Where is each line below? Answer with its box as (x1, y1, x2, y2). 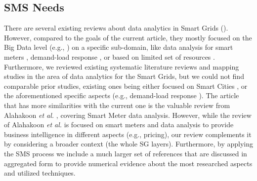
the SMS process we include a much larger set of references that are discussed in (4, 148, 247, 158)
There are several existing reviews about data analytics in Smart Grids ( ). (4, 23, 228, 33)
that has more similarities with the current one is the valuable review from (4, 100, 230, 110)
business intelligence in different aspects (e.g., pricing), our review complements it (4, 129, 252, 139)
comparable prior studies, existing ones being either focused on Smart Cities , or (4, 80, 248, 91)
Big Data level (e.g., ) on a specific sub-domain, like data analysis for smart (4, 42, 233, 52)
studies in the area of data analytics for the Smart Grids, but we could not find (4, 71, 244, 81)
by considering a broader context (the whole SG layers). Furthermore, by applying (4, 139, 253, 149)
